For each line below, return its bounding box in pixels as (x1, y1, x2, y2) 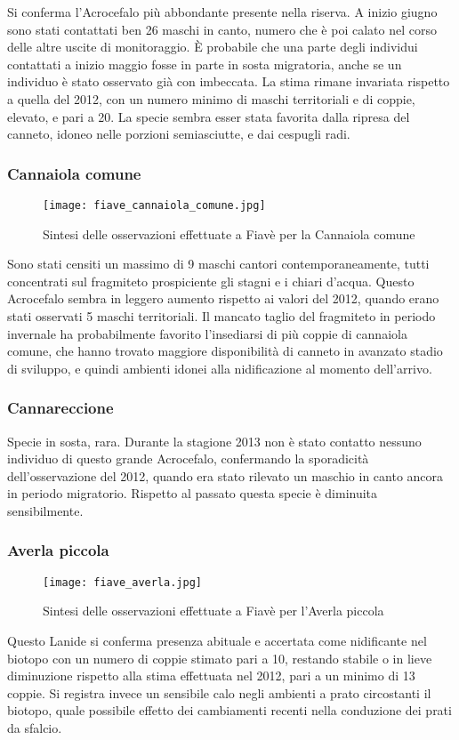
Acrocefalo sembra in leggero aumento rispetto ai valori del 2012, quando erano (7, 289, 439, 308)
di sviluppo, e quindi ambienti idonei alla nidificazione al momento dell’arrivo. (7, 358, 432, 377)
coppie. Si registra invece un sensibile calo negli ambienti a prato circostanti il (7, 683, 431, 702)
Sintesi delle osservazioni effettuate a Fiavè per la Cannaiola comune (43, 224, 415, 243)
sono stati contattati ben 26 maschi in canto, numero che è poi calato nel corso (7, 20, 437, 38)
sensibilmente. (7, 501, 84, 519)
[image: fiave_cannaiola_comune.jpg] (43, 198, 266, 212)
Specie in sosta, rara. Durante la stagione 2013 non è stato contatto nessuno (7, 431, 422, 450)
